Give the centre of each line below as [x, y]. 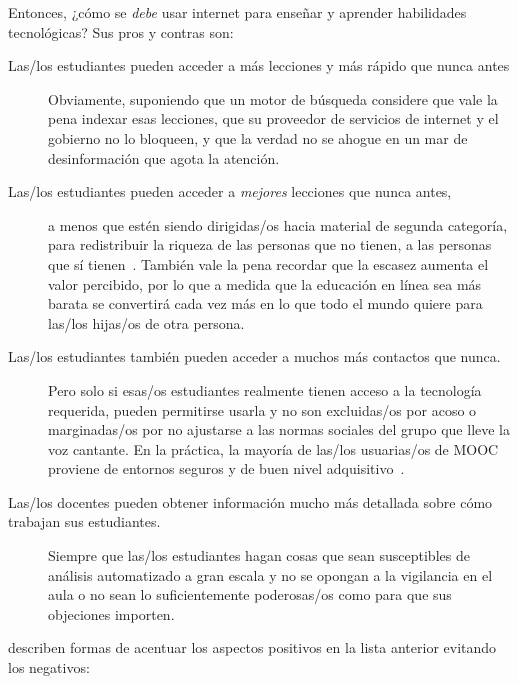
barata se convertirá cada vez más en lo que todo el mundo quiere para [265, 303]
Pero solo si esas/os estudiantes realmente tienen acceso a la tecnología [265, 389]
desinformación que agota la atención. [164, 157]
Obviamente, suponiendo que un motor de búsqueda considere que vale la [273, 98]
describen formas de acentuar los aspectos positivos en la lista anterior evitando [252, 647]
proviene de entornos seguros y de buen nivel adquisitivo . [226, 468]
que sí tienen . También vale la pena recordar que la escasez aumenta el [268, 263]
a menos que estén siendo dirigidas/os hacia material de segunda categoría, [278, 224]
